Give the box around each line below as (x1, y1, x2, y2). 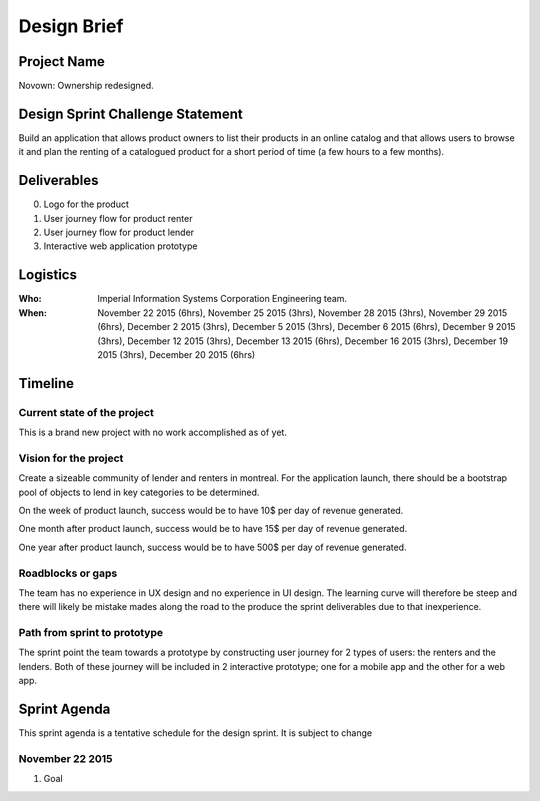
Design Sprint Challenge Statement (18, 105, 244, 122)
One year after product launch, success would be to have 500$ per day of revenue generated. (18, 541, 407, 553)
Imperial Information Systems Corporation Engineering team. (97, 293, 348, 305)
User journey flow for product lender (43, 226, 195, 239)
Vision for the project (18, 451, 124, 465)
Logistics (18, 266, 77, 284)
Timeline (18, 375, 75, 392)
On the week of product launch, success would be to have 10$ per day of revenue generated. (18, 504, 404, 516)
